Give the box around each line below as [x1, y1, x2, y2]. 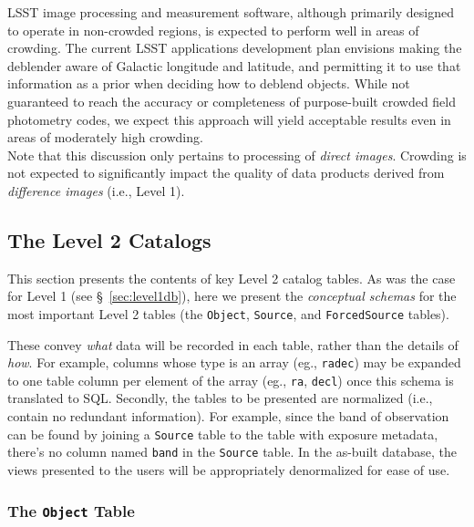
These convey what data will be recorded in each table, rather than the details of [7, 335, 459, 354]
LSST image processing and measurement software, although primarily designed [7, 3, 454, 21]
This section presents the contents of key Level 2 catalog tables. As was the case [7, 268, 456, 287]
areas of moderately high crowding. [7, 128, 203, 147]
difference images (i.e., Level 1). [7, 181, 185, 200]
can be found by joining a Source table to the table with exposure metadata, [7, 424, 438, 443]
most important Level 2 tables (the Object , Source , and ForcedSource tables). [7, 304, 449, 323]
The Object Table [7, 499, 135, 522]
